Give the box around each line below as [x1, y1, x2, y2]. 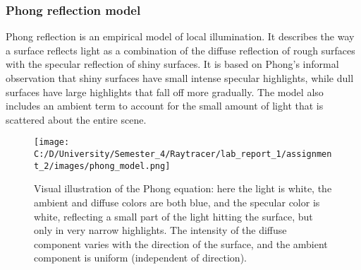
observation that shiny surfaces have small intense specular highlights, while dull [6, 71, 354, 85]
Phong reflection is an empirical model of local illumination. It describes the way [6, 29, 355, 44]
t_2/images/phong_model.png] [34, 160, 171, 171]
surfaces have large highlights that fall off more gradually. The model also [6, 84, 324, 99]
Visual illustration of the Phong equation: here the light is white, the [34, 181, 332, 196]
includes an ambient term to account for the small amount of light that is [6, 98, 324, 113]
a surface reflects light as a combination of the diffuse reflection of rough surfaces [6, 42, 355, 57]
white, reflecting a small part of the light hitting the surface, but [34, 209, 313, 223]
